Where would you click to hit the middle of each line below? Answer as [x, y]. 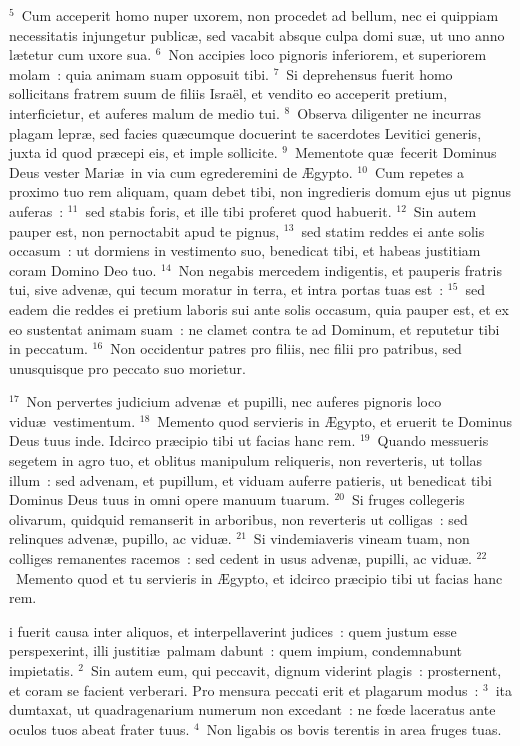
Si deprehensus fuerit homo [369, 73]
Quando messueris [433, 440]
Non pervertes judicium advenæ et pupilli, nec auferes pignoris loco [234, 401]
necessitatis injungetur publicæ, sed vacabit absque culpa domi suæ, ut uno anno [257, 34]
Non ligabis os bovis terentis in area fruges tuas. [354, 728]
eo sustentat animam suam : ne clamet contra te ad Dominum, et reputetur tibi [254, 328]
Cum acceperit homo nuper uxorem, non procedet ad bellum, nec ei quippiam [260, 15]
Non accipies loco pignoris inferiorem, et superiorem [327, 54]
